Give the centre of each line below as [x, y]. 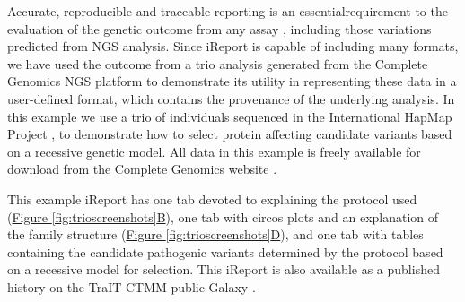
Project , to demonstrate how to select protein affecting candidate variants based [230, 134]
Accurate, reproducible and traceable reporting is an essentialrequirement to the [228, 11]
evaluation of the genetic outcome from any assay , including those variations [219, 28]
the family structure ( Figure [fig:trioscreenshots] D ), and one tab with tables [215, 234]
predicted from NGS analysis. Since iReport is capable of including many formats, [233, 46]
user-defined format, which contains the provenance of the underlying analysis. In [231, 98]
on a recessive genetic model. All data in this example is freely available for [214, 151]
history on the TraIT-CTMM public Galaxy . [132, 286]
